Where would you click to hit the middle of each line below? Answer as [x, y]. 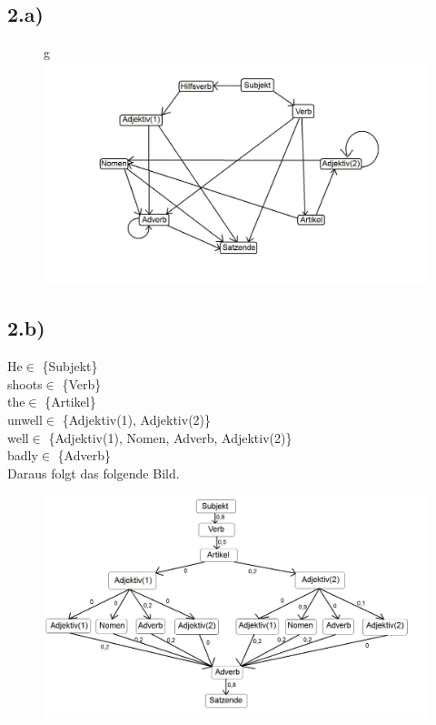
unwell [25, 420]
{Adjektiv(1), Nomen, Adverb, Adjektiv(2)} [170, 437]
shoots [25, 383]
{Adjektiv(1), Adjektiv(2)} [137, 420]
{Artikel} [70, 402]
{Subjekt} [70, 366]
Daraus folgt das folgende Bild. [94, 473]
